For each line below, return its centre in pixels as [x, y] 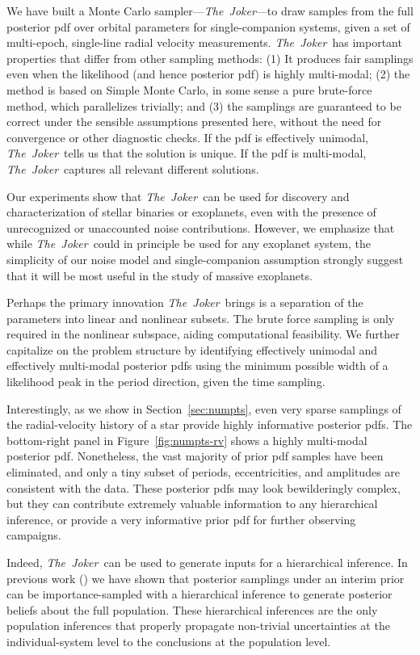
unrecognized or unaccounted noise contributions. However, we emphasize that [201, 227]
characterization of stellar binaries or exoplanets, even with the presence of [191, 212]
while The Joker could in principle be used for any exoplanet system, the [189, 244]
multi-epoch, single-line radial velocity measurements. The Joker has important [204, 42]
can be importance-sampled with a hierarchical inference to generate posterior [199, 594]
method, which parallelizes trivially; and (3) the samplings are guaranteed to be [204, 105]
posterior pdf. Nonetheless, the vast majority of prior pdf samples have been [195, 456]
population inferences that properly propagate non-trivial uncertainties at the [198, 626]
